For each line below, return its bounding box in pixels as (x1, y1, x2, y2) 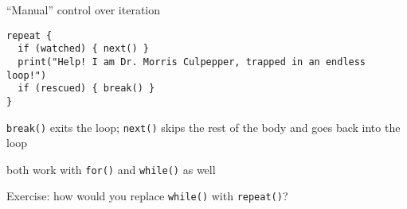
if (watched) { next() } (18, 43, 149, 55)
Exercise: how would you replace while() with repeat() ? (6, 188, 288, 204)
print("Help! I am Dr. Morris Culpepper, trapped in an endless (18, 56, 366, 68)
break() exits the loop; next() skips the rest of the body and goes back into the (6, 118, 401, 135)
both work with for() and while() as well (6, 161, 216, 177)
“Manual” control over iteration (6, 2, 161, 17)
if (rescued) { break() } (18, 83, 155, 95)
